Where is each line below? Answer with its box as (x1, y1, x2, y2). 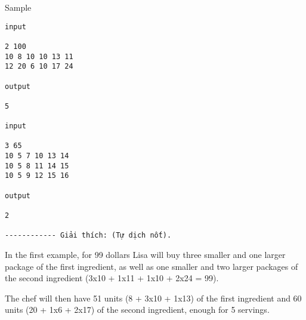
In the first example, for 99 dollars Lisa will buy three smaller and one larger (5, 248, 286, 261)
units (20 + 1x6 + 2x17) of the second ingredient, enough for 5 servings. (5, 303, 270, 316)
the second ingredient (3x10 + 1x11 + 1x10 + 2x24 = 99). (5, 272, 219, 284)
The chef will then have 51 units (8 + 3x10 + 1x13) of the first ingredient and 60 (5, 291, 302, 304)
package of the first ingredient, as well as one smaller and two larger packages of (5, 260, 298, 272)
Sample (5, 1, 32, 13)
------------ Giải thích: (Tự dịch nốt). (5, 231, 172, 240)
